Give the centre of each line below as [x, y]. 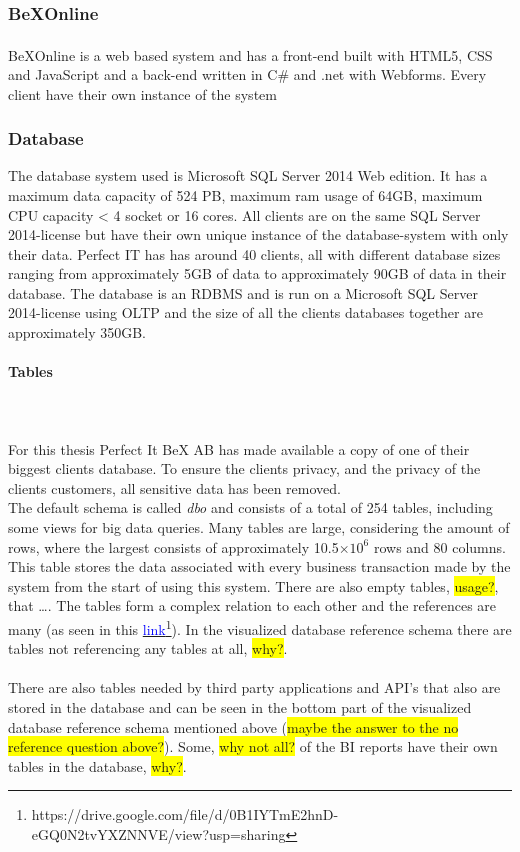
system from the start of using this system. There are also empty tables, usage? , [253, 585]
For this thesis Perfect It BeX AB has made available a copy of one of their [239, 448]
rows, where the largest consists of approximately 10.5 [173, 546]
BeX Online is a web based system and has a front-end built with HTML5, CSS [250, 54]
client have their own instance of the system [142, 93]
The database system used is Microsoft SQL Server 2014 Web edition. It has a [248, 175]
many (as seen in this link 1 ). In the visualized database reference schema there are [260, 627]
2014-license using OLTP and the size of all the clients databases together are [245, 312]
